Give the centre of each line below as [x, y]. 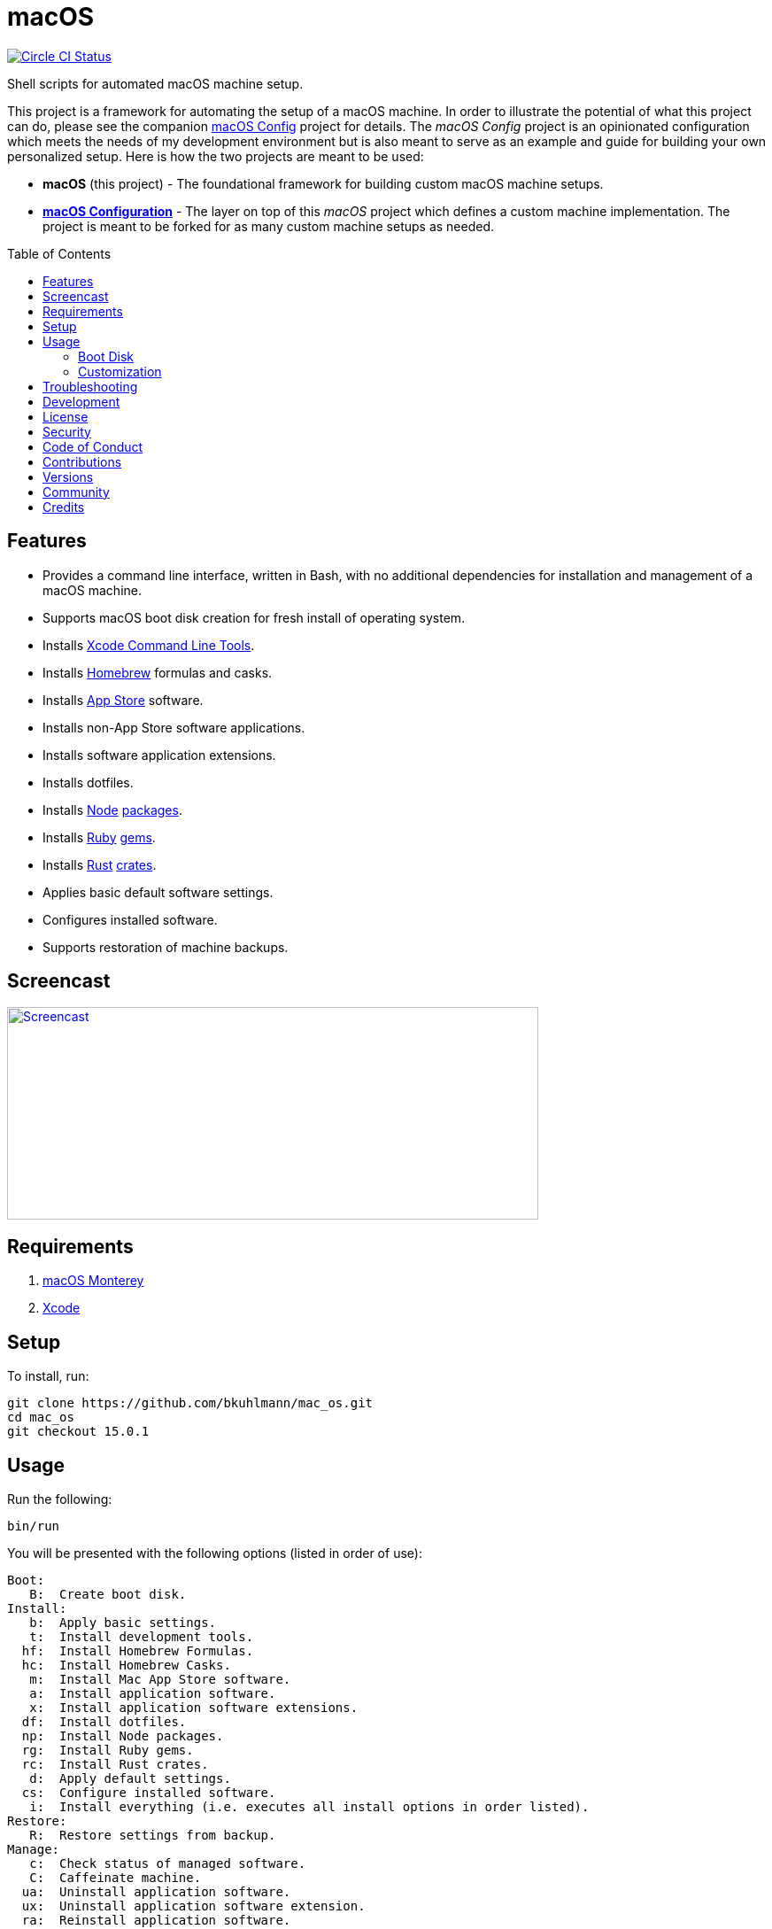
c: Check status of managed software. [168, 1863]
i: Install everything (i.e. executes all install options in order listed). [309, 1806]
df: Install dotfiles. [104, 1721]
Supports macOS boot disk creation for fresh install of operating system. [254, 617]
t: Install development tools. [142, 1636]
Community [76, 492]
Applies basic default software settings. [158, 892]
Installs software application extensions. [159, 755]
